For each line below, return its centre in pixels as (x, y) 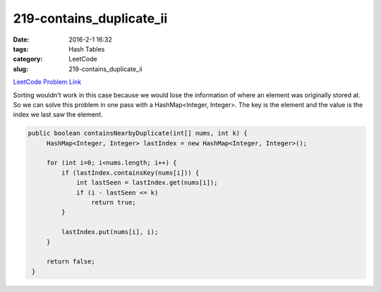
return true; (114, 202)
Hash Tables (87, 49)
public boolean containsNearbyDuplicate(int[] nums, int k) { (138, 133)
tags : (21, 49)
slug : (20, 69)
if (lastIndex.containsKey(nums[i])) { (130, 172)
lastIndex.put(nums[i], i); (110, 232)
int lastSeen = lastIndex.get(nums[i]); (147, 183)
